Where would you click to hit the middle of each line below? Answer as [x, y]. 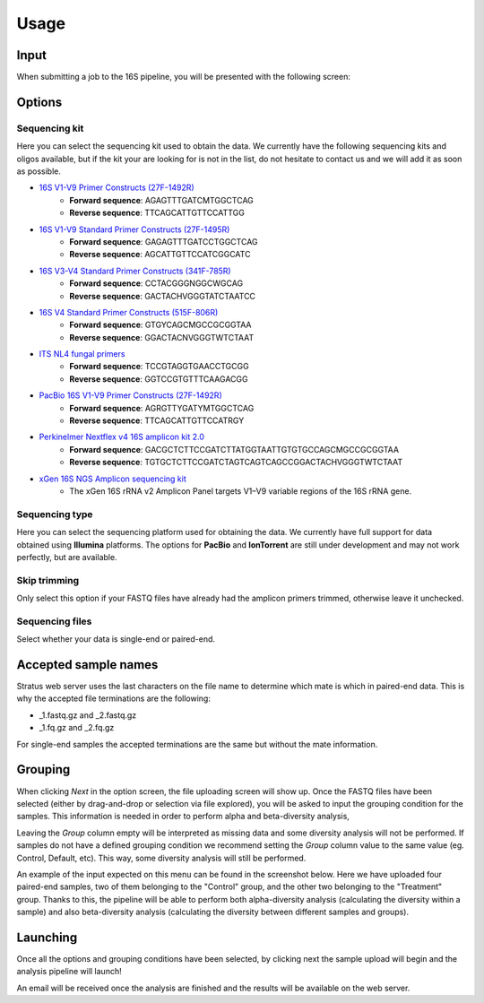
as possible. [39, 171]
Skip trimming [48, 580]
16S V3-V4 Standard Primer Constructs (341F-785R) [135, 271]
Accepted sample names [87, 665]
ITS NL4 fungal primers [82, 354]
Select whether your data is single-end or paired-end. [116, 639]
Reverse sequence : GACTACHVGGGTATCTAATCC [162, 296]
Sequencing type [55, 514]
